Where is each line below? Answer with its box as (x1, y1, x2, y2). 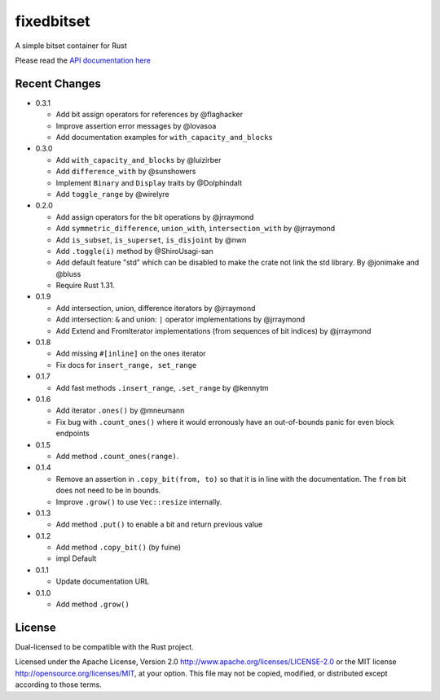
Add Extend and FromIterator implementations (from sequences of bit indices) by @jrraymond (55, 326, 372, 335)
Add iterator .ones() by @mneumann (55, 405, 185, 415)
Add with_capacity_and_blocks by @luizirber (55, 155, 222, 164)
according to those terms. (15, 680, 102, 689)
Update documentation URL (55, 576, 150, 586)
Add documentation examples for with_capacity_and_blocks (55, 133, 273, 142)
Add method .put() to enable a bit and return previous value (55, 519, 263, 529)
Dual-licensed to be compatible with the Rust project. (15, 641, 195, 651)
